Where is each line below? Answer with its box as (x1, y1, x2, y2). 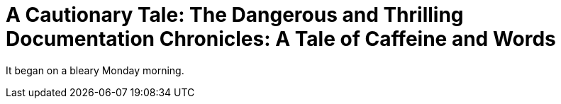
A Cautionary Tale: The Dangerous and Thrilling (6, 3, 464, 27)
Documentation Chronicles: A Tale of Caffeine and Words (6, 27, 556, 51)
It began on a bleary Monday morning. (6, 64, 184, 76)
